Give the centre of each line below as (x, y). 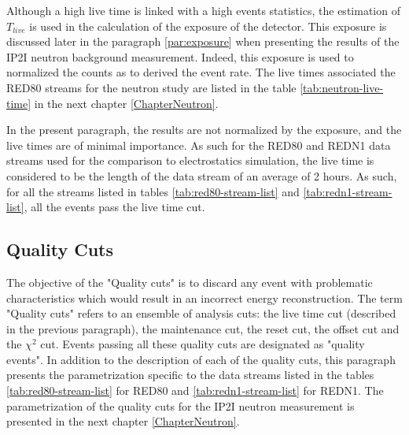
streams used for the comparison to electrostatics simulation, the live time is (190, 160)
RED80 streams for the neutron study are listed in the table (151, 87)
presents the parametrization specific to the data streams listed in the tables (190, 375)
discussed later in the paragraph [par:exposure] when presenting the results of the (203, 41)
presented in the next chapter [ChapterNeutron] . (123, 421)
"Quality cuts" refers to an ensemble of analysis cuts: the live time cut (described (201, 313)
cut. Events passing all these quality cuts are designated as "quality (203, 344)
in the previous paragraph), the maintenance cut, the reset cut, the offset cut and (203, 328)
